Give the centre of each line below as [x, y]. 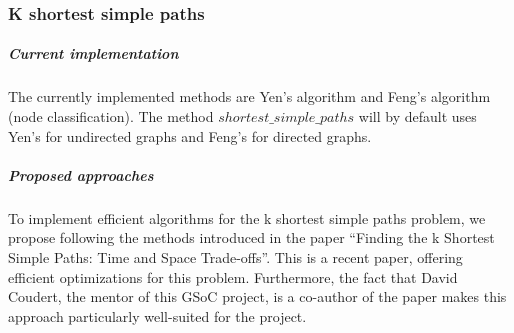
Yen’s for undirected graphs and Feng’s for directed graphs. [190, 135]
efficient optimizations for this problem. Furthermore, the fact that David [233, 276]
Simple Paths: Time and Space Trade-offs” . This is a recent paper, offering [235, 256]
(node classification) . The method [111, 116]
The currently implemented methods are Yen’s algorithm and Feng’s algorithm [249, 96]
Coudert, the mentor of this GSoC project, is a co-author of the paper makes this [257, 296]
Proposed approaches [81, 174]
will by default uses [417, 116]
